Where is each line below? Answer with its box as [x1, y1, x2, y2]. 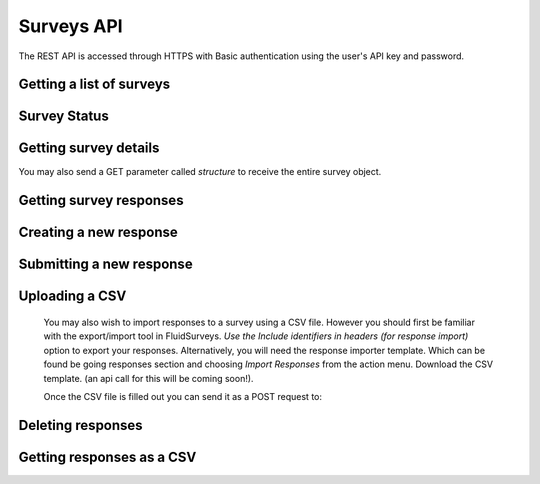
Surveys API [18, 15, 124, 37]
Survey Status [18, 108, 109, 125]
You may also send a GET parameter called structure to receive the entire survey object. [18, 166, 382, 178]
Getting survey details [18, 140, 160, 157]
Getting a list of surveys [18, 76, 171, 93]
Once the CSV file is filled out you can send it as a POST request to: [43, 390, 322, 402]
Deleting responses [18, 416, 144, 434]
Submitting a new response [18, 256, 194, 273]
